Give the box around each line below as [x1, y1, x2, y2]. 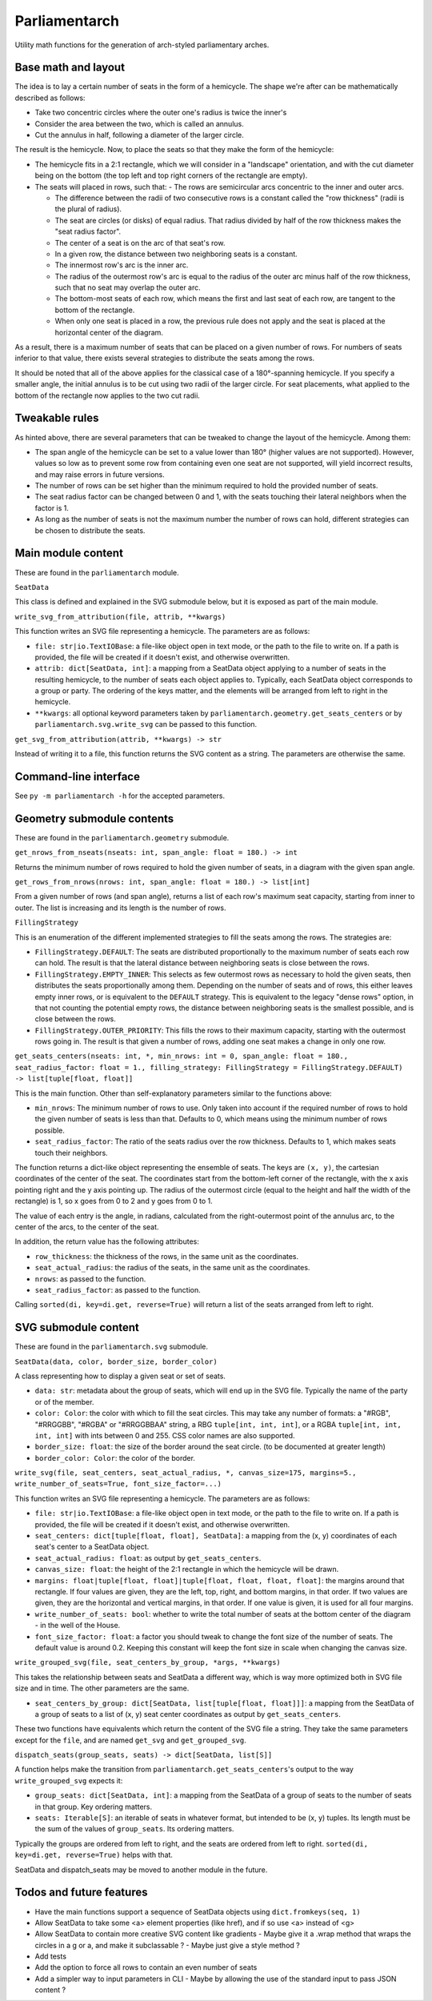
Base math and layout [14, 61, 126, 74]
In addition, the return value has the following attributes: [14, 1237, 199, 1246]
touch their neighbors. [34, 1148, 108, 1157]
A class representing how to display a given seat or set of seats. [14, 1371, 226, 1381]
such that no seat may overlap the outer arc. [54, 283, 202, 292]
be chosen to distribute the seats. [34, 525, 146, 535]
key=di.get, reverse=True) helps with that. [14, 1850, 174, 1860]
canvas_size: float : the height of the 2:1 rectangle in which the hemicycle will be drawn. [34, 1565, 339, 1574]
